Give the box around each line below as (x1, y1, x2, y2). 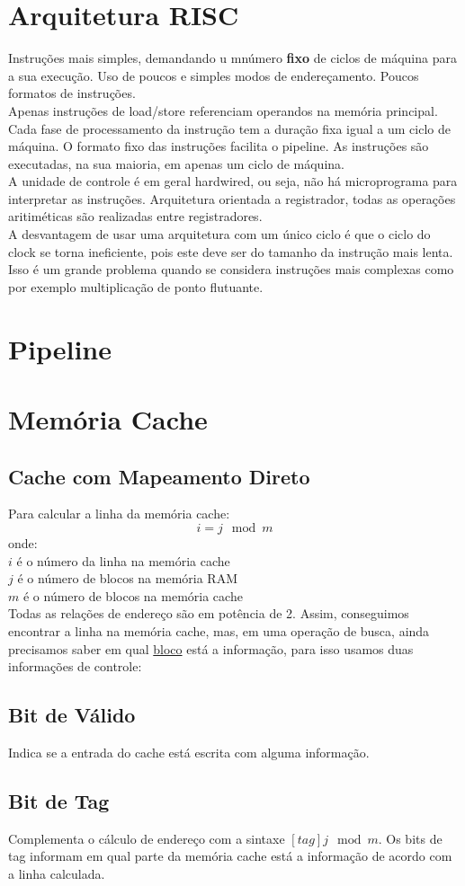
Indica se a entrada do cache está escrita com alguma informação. (8, 742, 370, 761)
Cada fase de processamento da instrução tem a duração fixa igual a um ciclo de (8, 119, 451, 137)
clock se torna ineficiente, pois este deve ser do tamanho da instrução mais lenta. (8, 242, 453, 261)
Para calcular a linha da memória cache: (8, 504, 230, 523)
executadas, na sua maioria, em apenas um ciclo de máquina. (8, 154, 344, 173)
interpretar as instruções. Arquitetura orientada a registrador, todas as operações (8, 189, 456, 208)
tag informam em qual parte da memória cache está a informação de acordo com (8, 846, 452, 865)
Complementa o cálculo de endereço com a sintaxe (8, 828, 285, 847)
